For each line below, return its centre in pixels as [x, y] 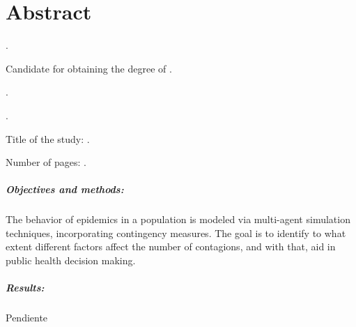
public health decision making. [71, 260]
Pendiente [27, 318]
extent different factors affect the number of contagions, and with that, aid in [171, 246]
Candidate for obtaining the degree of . [89, 68]
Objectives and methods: [65, 189]
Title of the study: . [48, 138]
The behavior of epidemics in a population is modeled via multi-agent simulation [178, 219]
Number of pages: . [46, 162]
